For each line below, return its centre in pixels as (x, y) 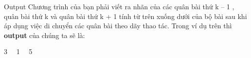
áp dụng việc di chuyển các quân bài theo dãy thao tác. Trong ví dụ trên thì (118, 26)
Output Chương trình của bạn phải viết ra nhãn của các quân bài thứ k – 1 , (119, 6)
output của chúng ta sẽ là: (45, 35)
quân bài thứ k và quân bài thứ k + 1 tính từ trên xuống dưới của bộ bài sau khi (125, 16)
